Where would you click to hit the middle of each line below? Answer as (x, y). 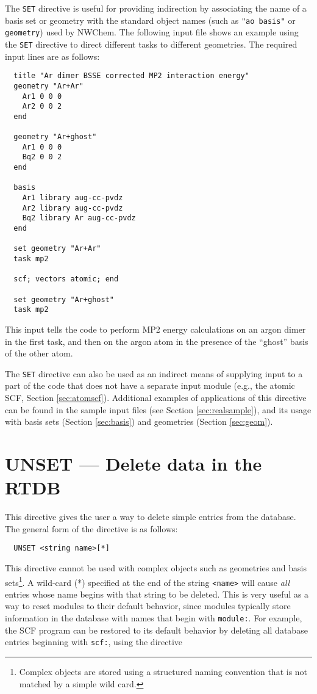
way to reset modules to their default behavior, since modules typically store (148, 606)
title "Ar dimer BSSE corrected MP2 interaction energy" (131, 76)
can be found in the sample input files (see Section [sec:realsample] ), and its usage (158, 409)
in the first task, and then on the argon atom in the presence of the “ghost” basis (157, 341)
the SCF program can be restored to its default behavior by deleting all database (156, 630)
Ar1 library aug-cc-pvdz (73, 198)
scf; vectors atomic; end (66, 279)
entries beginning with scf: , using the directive (94, 642)
